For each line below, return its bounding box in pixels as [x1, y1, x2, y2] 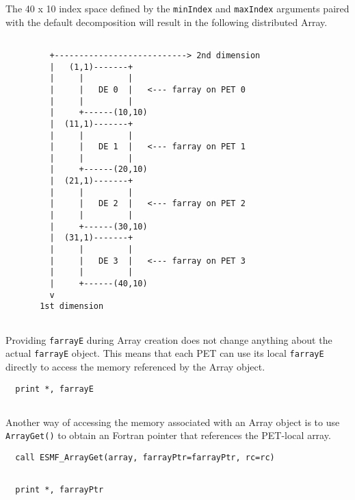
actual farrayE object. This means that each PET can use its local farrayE [5, 346, 324, 360]
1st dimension [40, 301, 104, 312]
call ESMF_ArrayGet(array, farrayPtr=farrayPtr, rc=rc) [15, 453, 275, 463]
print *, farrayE [15, 384, 94, 394]
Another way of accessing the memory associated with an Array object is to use [5, 414, 340, 429]
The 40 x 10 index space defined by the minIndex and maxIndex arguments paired [5, 1, 350, 15]
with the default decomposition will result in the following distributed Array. [5, 14, 328, 29]
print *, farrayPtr [15, 485, 104, 495]
